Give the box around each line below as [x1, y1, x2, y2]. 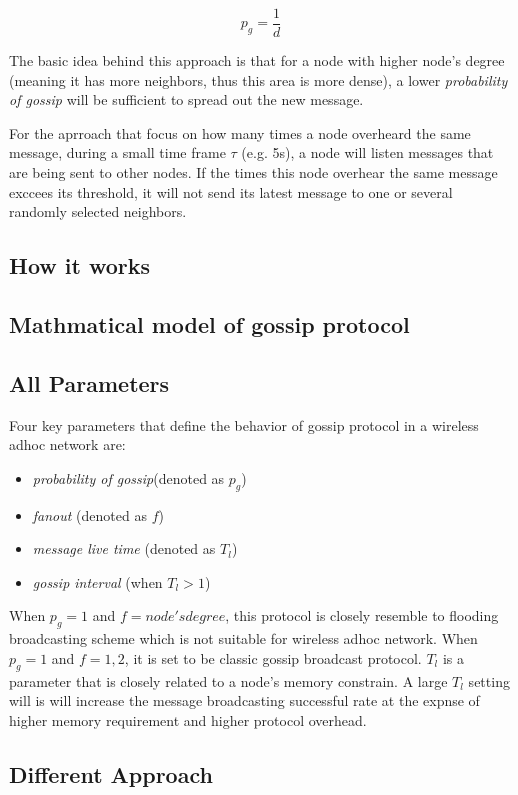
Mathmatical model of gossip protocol [9, 308, 410, 339]
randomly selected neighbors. [9, 201, 187, 222]
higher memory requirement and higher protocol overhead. [9, 709, 367, 730]
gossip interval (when [32, 571, 163, 592]
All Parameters [9, 367, 170, 398]
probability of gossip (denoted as [32, 467, 225, 488]
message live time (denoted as [32, 538, 216, 559]
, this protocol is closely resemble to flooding [225, 605, 499, 626]
